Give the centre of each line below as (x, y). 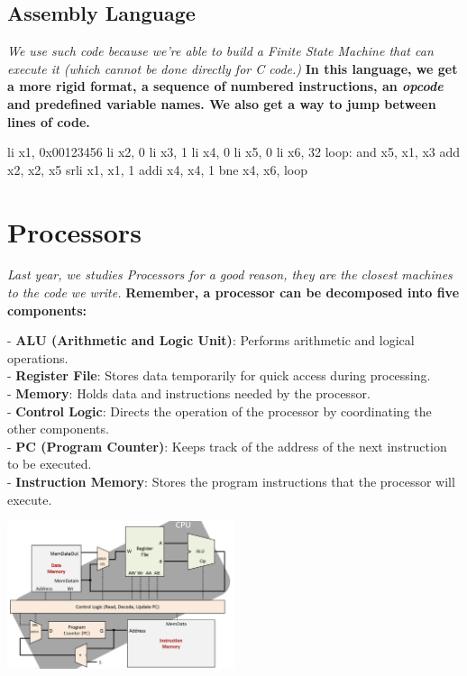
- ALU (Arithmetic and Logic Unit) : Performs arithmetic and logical (211, 340)
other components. (58, 429)
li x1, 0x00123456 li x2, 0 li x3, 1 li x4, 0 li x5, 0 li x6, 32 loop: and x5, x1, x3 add (234, 152)
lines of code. (49, 121)
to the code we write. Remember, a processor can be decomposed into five (233, 292)
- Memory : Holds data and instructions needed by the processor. (189, 393)
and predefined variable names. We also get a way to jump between (222, 103)
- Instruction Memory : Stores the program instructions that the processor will (231, 482)
